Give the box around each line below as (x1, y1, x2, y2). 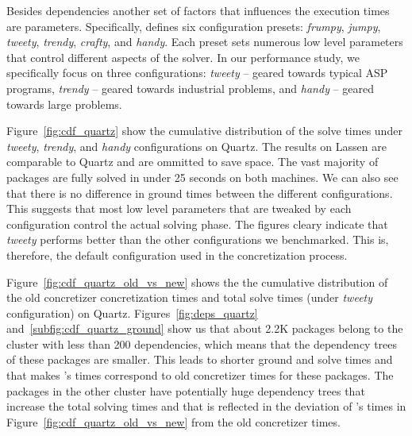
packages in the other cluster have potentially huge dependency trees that (6, 382, 365, 399)
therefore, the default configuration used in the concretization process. (6, 246, 348, 263)
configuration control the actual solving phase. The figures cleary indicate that (6, 215, 388, 232)
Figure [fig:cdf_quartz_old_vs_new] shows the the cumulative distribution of (6, 273, 388, 290)
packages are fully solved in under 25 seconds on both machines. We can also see (6, 168, 399, 185)
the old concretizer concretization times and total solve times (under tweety (6, 289, 373, 306)
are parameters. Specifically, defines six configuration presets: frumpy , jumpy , (6, 17, 381, 34)
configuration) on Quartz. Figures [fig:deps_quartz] (6, 304, 258, 321)
